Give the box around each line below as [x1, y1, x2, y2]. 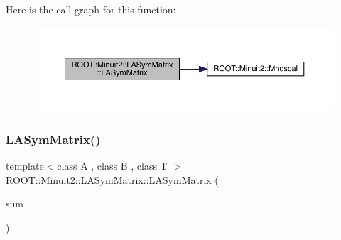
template [6, 158, 44, 173]
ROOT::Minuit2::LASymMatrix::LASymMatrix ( [6, 172, 219, 187]
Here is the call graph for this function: [6, 2, 176, 16]
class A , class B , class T [57, 158, 168, 173]
